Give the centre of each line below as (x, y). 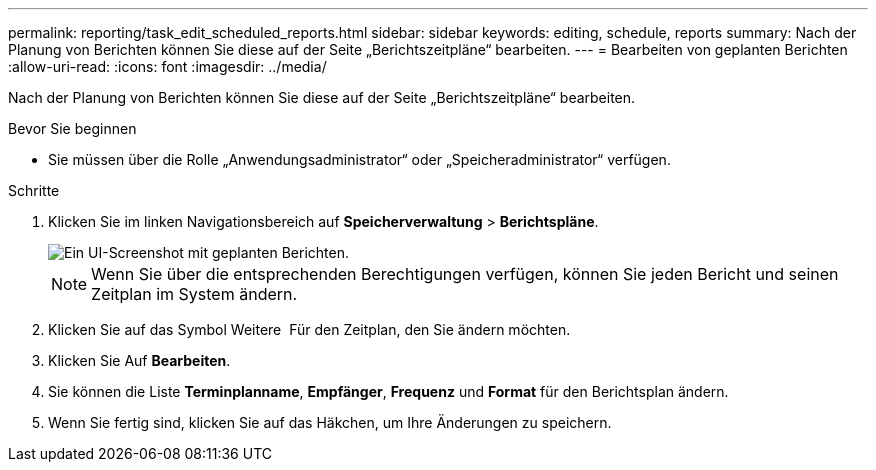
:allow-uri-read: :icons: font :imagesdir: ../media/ (167, 66)
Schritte (34, 190)
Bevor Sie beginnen (72, 128)
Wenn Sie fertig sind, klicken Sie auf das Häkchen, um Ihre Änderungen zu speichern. (330, 422)
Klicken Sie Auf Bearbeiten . (139, 360)
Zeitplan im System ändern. (194, 294)
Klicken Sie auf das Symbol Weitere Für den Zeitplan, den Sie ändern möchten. (309, 329)
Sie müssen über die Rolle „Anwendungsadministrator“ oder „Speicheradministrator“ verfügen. (359, 159)
